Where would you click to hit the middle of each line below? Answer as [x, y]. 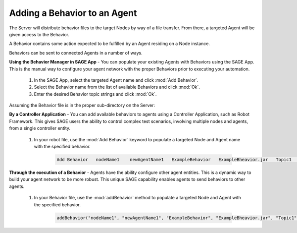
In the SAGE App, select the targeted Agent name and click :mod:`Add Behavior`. [116, 80]
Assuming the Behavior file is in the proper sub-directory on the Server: [82, 105]
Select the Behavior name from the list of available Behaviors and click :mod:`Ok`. [117, 87]
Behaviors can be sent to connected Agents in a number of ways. [76, 53]
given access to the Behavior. [39, 34]
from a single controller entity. [40, 128]
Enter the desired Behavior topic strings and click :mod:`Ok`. [95, 94]
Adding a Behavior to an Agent [73, 13]
